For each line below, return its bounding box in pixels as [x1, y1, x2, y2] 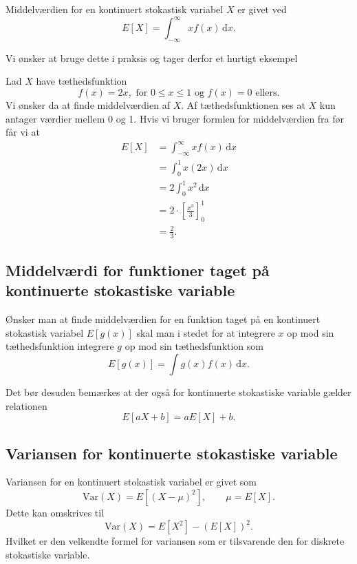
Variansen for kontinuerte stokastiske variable [6, 442, 338, 463]
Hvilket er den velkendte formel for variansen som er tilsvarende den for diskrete [6, 534, 345, 547]
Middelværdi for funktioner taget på [6, 259, 270, 280]
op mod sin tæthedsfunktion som [125, 339, 263, 353]
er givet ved [237, 2, 287, 16]
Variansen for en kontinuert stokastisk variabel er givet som [6, 474, 257, 489]
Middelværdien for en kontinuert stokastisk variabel [6, 2, 224, 16]
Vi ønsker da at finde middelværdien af [6, 98, 170, 112]
